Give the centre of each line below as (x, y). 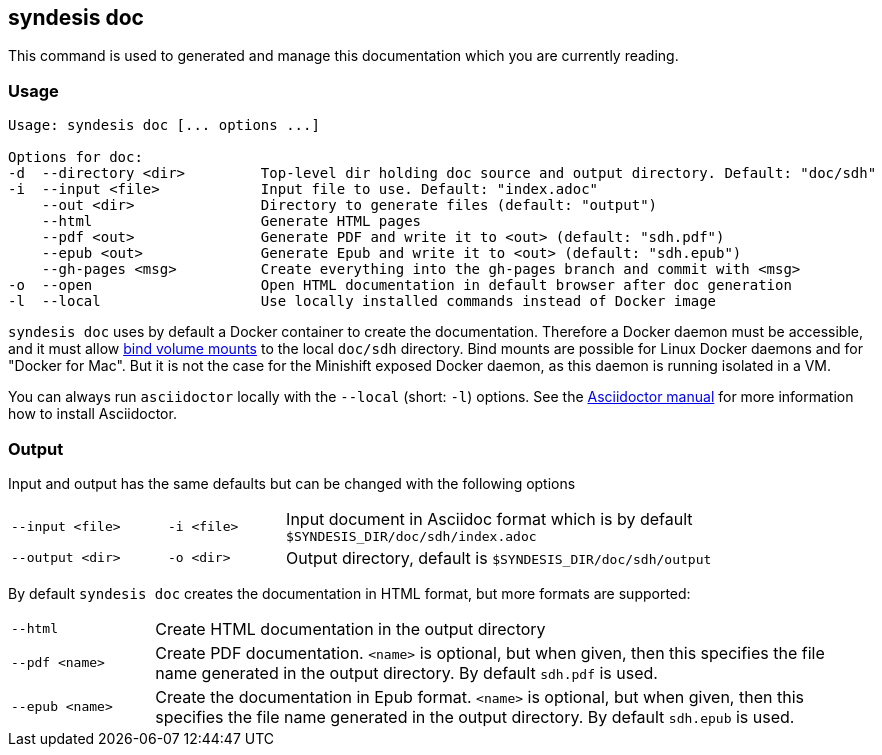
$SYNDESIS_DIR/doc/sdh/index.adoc (411, 536)
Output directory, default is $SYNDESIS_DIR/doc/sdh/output (499, 557)
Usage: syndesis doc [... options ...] (164, 125)
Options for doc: (75, 157)
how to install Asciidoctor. (92, 414)
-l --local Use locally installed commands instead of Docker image (362, 301)
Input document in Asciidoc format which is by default (489, 518)
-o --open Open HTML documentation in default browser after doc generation (400, 285)
